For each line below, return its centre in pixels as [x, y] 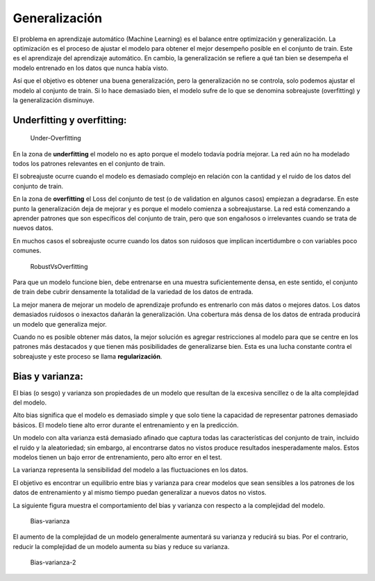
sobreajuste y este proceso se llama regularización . [87, 356]
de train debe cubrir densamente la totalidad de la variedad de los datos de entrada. [133, 292]
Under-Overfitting [56, 138]
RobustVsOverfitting [59, 266]
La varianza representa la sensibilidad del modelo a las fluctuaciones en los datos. [131, 470]
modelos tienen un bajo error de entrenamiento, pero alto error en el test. [117, 457]
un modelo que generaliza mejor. [60, 324]
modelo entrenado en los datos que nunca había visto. [91, 68]
